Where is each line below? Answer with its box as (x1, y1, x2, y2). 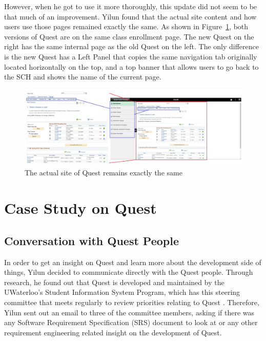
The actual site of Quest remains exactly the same (25, 167, 182, 178)
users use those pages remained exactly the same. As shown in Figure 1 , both (4, 21, 249, 32)
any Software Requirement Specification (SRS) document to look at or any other (4, 317, 258, 328)
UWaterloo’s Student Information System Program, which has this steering (4, 287, 240, 297)
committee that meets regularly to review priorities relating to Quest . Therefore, (4, 296, 259, 307)
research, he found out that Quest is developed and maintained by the (4, 276, 224, 287)
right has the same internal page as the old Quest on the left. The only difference (4, 41, 259, 52)
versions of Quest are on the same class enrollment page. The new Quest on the (4, 31, 254, 42)
